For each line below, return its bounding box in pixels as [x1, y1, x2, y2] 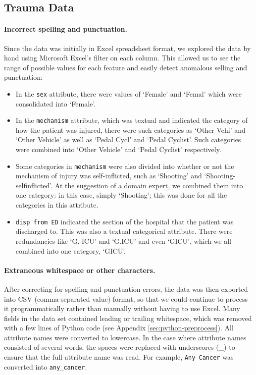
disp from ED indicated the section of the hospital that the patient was [15, 216, 234, 226]
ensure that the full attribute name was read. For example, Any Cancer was [4, 352, 234, 362]
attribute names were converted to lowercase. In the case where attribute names [4, 332, 247, 342]
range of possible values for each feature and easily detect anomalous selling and [4, 62, 247, 72]
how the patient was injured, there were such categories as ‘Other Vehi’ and [15, 124, 246, 135]
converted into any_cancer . [4, 361, 87, 372]
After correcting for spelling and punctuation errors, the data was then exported [4, 283, 248, 294]
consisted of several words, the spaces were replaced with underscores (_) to [4, 342, 235, 352]
